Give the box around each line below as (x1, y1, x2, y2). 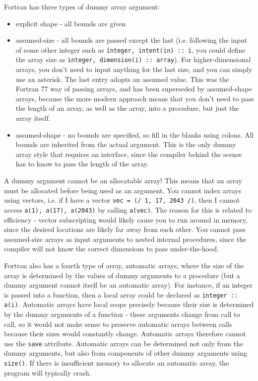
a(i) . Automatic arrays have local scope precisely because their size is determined (4, 299, 254, 309)
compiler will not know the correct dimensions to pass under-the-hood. (4, 243, 219, 254)
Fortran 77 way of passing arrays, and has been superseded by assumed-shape (15, 83, 252, 94)
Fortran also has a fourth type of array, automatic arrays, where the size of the (4, 260, 244, 270)
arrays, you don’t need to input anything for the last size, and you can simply (15, 64, 253, 75)
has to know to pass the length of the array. (15, 158, 149, 169)
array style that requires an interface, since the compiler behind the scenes (15, 149, 242, 159)
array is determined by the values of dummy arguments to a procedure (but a (4, 270, 240, 280)
